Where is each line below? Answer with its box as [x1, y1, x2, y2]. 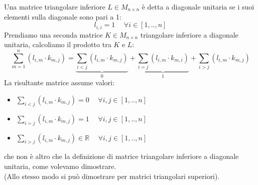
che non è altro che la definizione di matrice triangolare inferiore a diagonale [4, 151, 239, 161]
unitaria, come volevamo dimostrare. [4, 160, 116, 171]
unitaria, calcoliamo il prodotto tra [4, 39, 111, 50]
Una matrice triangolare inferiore [4, 2, 105, 12]
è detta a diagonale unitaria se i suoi [142, 2, 254, 12]
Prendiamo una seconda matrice [4, 29, 103, 40]
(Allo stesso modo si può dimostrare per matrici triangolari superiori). [4, 170, 220, 181]
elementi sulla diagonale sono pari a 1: [4, 11, 121, 22]
